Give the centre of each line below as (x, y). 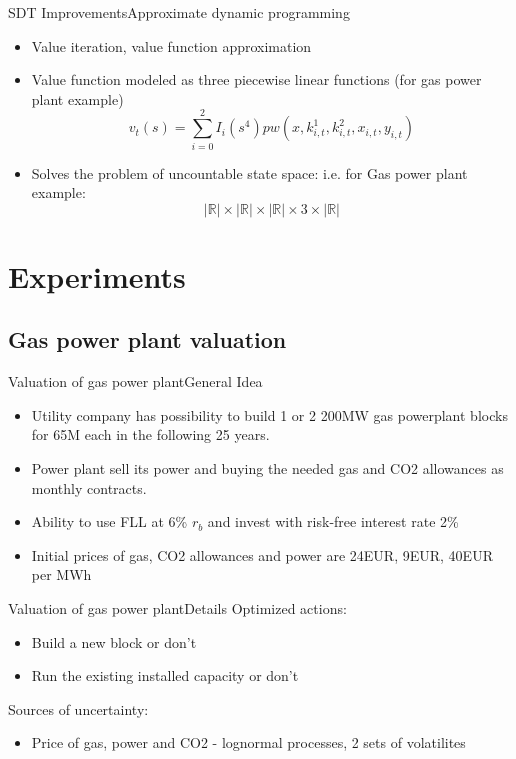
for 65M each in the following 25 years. (150, 434)
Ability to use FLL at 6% (109, 521)
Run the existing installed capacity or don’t (165, 675)
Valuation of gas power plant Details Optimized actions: (177, 608)
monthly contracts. (89, 487)
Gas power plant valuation (147, 339)
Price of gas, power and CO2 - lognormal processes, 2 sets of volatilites (248, 742)
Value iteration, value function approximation (171, 45)
